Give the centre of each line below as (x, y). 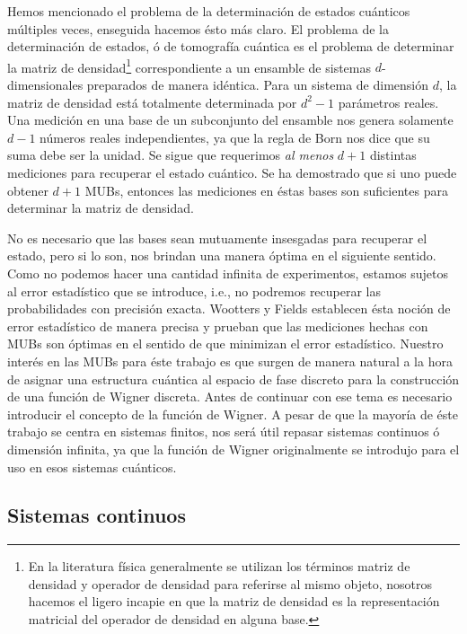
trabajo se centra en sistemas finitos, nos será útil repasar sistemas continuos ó (224, 431)
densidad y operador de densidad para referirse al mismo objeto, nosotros (230, 583)
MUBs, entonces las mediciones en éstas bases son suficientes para (266, 190)
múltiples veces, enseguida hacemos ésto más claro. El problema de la (198, 28)
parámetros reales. (388, 102)
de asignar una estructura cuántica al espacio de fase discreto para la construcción (233, 379)
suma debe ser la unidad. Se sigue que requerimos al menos (171, 155)
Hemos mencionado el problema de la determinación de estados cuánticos (209, 11)
